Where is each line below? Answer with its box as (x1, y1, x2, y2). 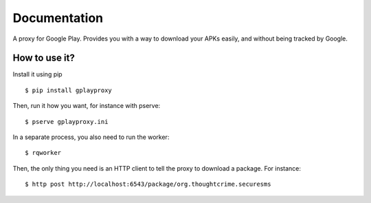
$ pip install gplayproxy (25, 86, 113, 94)
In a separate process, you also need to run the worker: (12, 133, 170, 141)
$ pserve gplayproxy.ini (25, 118, 109, 125)
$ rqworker (25, 149, 62, 157)
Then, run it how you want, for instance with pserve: (12, 102, 161, 110)
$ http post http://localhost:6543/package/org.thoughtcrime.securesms (25, 180, 271, 189)
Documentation (12, 10, 104, 25)
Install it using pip (12, 70, 63, 78)
